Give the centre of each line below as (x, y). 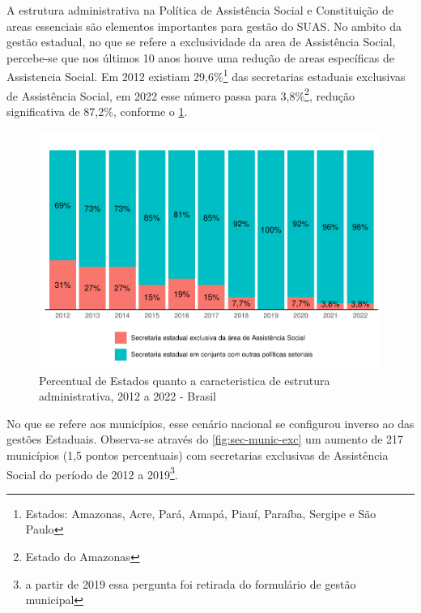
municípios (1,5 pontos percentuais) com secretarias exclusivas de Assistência (198, 454)
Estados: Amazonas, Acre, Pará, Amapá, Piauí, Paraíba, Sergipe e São (201, 513)
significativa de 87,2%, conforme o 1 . (97, 111)
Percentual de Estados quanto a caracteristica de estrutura (185, 380)
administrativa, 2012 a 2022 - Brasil (128, 396)
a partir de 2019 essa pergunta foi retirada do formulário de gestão (191, 583)
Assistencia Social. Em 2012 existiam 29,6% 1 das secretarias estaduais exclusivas (206, 75)
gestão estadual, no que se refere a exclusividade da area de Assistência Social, (201, 42)
